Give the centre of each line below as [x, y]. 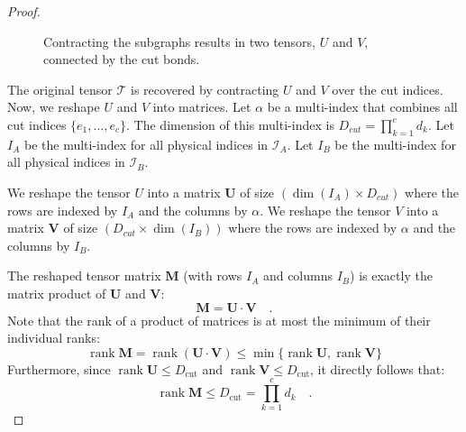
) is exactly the [391, 276]
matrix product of [57, 293]
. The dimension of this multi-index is [230, 124]
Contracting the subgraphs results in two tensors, [180, 41]
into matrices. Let [202, 107]
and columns [298, 276]
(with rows [213, 276]
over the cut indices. [388, 89]
